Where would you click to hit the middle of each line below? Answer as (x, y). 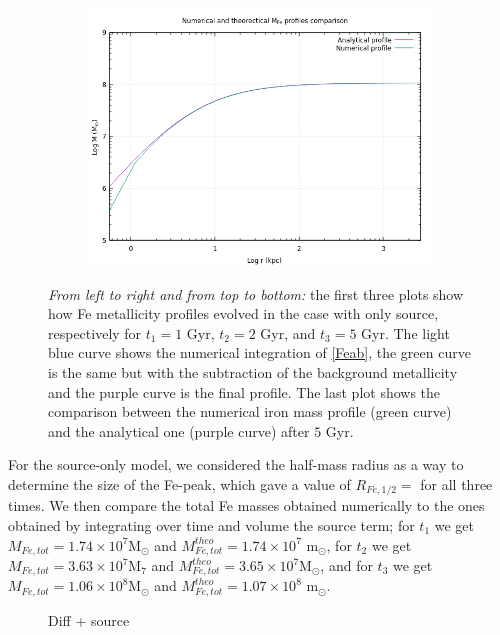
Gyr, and (288, 332)
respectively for (95, 332)
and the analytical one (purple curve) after (179, 430)
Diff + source (89, 619)
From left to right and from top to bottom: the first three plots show (256, 293)
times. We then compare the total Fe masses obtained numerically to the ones (246, 505)
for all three (456, 483)
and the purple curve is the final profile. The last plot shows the (244, 391)
